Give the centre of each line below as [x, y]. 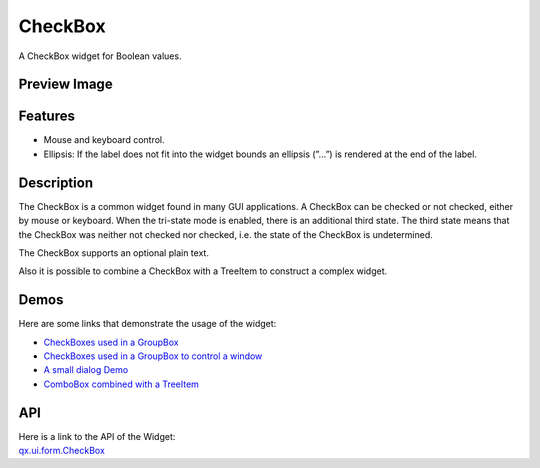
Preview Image [66, 84]
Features [46, 116]
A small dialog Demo [86, 370]
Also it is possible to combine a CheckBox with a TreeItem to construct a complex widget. [203, 271]
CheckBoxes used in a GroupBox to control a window [153, 356]
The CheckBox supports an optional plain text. [114, 252]
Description [56, 182]
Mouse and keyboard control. [104, 140]
